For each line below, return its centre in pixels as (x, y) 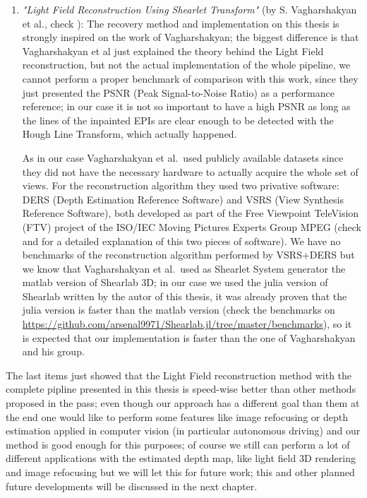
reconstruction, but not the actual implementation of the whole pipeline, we (186, 65)
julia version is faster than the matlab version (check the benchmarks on (179, 310)
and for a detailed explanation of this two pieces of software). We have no (181, 241)
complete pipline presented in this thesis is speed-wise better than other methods (181, 389)
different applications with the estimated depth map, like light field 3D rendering (181, 458)
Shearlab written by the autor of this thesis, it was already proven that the (185, 296)
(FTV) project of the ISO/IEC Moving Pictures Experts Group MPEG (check (192, 226)
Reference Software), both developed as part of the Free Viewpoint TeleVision (191, 213)
